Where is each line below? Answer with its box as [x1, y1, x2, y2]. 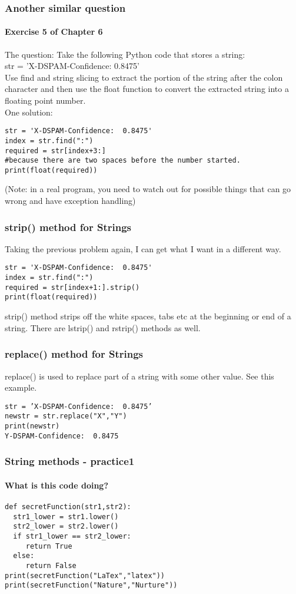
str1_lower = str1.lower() [13, 512, 119, 521]
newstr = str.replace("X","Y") [5, 412, 127, 421]
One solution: [5, 105, 53, 118]
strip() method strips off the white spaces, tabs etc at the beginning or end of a [5, 310, 291, 322]
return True [25, 542, 72, 550]
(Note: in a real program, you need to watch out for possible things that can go [5, 183, 291, 195]
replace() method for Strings [5, 346, 143, 361]
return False [25, 561, 77, 570]
